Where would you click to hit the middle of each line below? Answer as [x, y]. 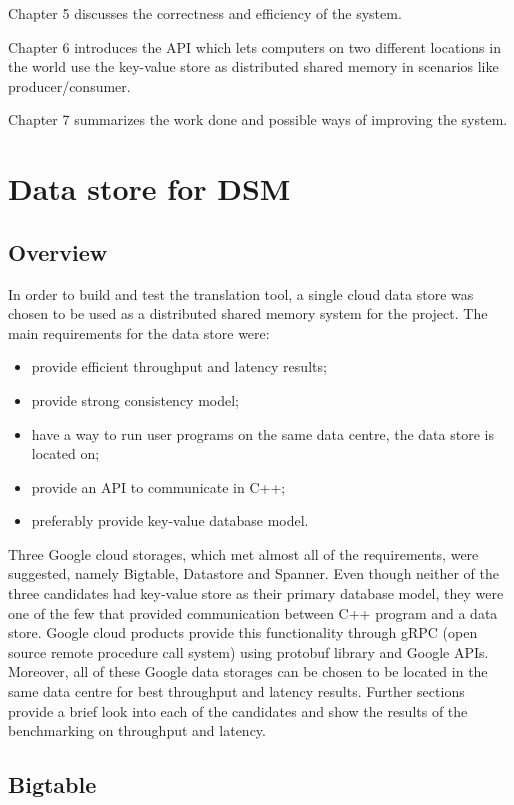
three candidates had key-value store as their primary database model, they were [256, 593]
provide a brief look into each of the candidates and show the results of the [238, 710]
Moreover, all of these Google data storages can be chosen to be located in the [248, 671]
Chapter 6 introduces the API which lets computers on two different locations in [254, 46]
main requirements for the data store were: [139, 332]
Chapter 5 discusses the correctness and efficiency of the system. [205, 13]
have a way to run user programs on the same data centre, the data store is [262, 433]
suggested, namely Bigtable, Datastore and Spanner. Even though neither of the [253, 573]
